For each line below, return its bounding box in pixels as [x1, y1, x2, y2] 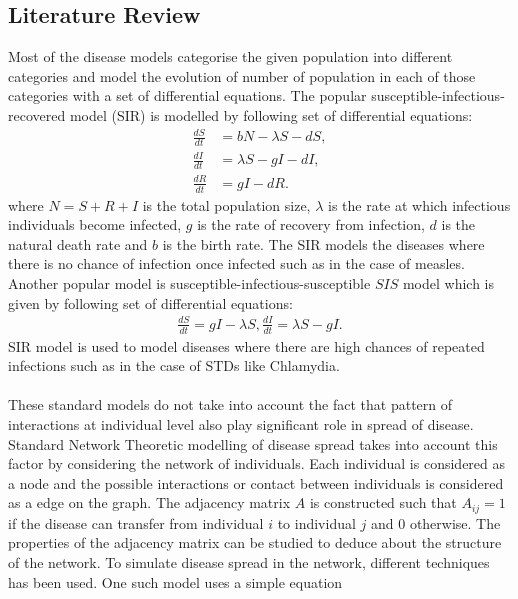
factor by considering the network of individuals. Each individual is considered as [8, 453, 506, 474]
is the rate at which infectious [327, 194, 511, 215]
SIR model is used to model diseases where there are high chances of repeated [8, 335, 485, 356]
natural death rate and [8, 233, 148, 254]
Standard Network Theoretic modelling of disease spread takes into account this [8, 433, 498, 454]
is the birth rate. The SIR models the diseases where [162, 233, 485, 254]
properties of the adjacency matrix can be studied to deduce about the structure [8, 532, 502, 553]
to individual [277, 512, 356, 533]
